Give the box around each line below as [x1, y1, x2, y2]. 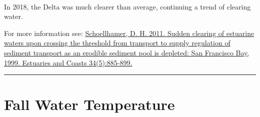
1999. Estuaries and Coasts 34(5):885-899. [4, 57, 132, 67]
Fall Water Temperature [4, 94, 175, 114]
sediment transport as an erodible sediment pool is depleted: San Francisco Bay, [4, 47, 249, 57]
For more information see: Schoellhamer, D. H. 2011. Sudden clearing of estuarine [4, 27, 254, 38]
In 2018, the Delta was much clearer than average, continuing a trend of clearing [4, 1, 251, 11]
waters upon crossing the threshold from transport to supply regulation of [4, 37, 230, 48]
